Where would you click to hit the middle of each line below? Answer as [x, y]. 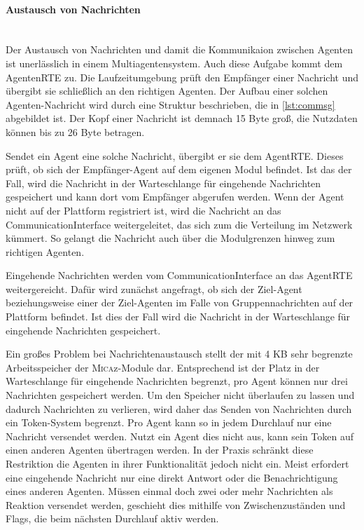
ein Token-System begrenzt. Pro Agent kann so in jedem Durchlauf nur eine [169, 422]
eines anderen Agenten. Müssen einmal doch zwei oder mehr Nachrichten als [169, 491]
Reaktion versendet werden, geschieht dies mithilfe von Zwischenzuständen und [176, 504]
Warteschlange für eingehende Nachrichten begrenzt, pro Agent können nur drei [177, 381]
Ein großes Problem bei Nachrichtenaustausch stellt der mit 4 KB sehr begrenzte [179, 354]
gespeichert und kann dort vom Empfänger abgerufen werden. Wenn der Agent [175, 197]
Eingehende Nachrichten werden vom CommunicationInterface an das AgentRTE [179, 275]
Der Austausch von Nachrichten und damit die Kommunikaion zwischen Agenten [179, 49]
